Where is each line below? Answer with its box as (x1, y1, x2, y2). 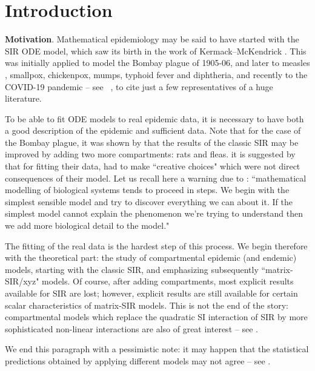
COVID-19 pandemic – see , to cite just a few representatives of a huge (5, 80, 273, 93)
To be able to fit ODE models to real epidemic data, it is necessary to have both (5, 112, 304, 125)
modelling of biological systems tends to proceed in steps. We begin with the (5, 183, 290, 196)
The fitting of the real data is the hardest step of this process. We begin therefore (5, 239, 308, 252)
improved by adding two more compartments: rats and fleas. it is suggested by (5, 148, 296, 160)
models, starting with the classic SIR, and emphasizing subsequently (5, 263, 259, 275)
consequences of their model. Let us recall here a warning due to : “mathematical (5, 171, 307, 184)
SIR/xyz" (5, 275, 39, 287)
